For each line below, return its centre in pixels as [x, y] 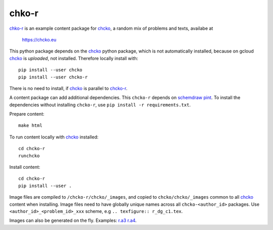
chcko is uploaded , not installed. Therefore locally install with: [74, 58]
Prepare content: [27, 114]
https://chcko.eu [39, 39]
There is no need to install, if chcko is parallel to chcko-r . [69, 88]
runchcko [29, 156]
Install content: [25, 167]
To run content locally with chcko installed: [54, 137]
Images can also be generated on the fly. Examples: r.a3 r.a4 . [73, 220]
